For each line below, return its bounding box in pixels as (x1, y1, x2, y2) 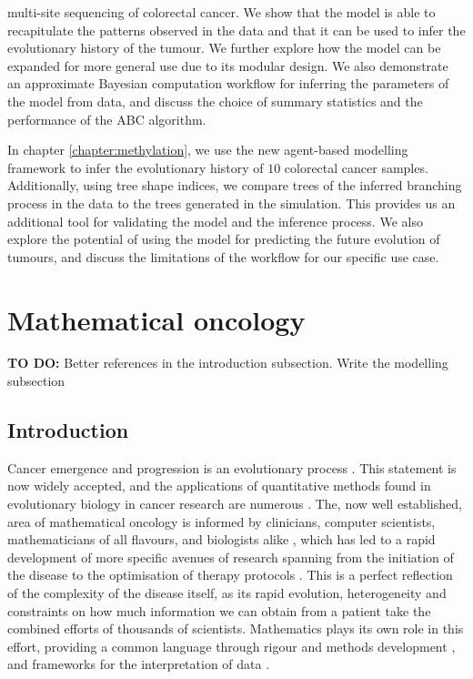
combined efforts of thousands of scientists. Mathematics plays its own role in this (7, 619, 464, 638)
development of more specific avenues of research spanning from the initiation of (7, 547, 454, 566)
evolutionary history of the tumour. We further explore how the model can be (7, 38, 441, 57)
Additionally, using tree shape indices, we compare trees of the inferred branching (7, 176, 462, 195)
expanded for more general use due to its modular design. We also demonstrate (7, 56, 448, 75)
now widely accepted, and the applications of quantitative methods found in (7, 476, 431, 495)
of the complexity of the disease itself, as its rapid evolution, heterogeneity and (7, 583, 447, 602)
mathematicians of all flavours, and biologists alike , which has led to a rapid (7, 530, 436, 549)
